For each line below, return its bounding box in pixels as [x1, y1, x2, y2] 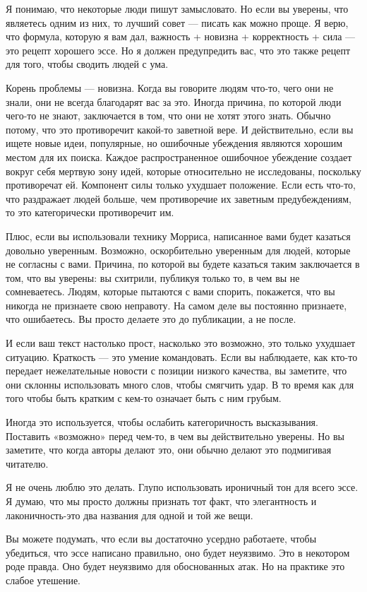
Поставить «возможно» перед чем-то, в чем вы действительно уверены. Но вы [6, 428, 345, 443]
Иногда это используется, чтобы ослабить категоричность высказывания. [6, 415, 318, 430]
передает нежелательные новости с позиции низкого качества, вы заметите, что [6, 363, 347, 378]
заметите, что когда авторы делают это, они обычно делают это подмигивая [6, 442, 332, 457]
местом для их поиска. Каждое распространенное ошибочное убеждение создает [6, 149, 352, 164]
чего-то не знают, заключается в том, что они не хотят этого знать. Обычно [6, 108, 331, 123]
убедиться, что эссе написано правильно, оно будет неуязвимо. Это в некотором [6, 545, 350, 560]
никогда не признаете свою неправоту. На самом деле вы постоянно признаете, [6, 297, 347, 312]
